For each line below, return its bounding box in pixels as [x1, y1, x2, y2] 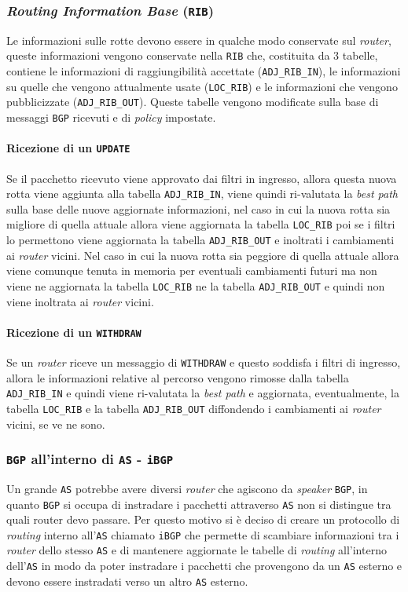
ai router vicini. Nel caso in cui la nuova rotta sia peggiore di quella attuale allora [6, 247, 399, 263]
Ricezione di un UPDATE [6, 140, 130, 156]
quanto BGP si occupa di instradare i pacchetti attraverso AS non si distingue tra [6, 495, 391, 512]
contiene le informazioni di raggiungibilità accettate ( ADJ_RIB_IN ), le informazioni [6, 63, 401, 79]
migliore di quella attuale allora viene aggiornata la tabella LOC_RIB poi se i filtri [6, 216, 395, 232]
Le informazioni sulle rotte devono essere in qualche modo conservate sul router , [6, 31, 391, 48]
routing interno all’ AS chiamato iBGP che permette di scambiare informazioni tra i [6, 526, 399, 543]
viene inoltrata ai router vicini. [6, 293, 154, 309]
